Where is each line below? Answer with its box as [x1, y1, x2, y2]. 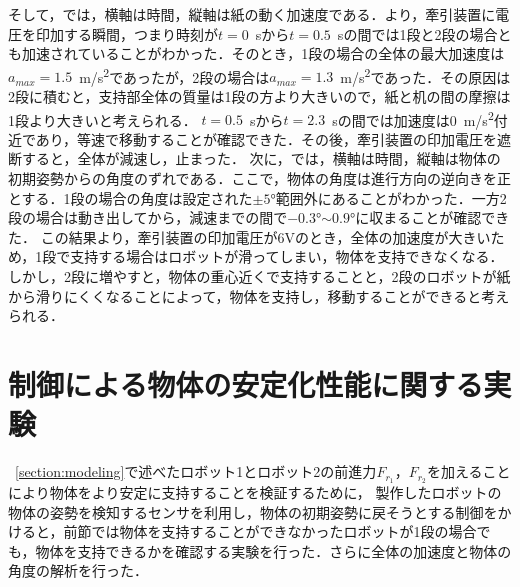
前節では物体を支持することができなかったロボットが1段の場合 [63, 521, 477, 542]
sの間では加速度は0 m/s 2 [332, 106, 494, 130]
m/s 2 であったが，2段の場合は [79, 63, 270, 87]
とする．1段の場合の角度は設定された [8, 187, 253, 208]
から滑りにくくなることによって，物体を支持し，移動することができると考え [8, 285, 510, 306]
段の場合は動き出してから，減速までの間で [8, 207, 288, 228]
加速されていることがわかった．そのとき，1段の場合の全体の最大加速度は [21, 43, 505, 64]
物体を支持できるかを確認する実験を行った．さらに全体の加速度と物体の [35, 540, 512, 561]
